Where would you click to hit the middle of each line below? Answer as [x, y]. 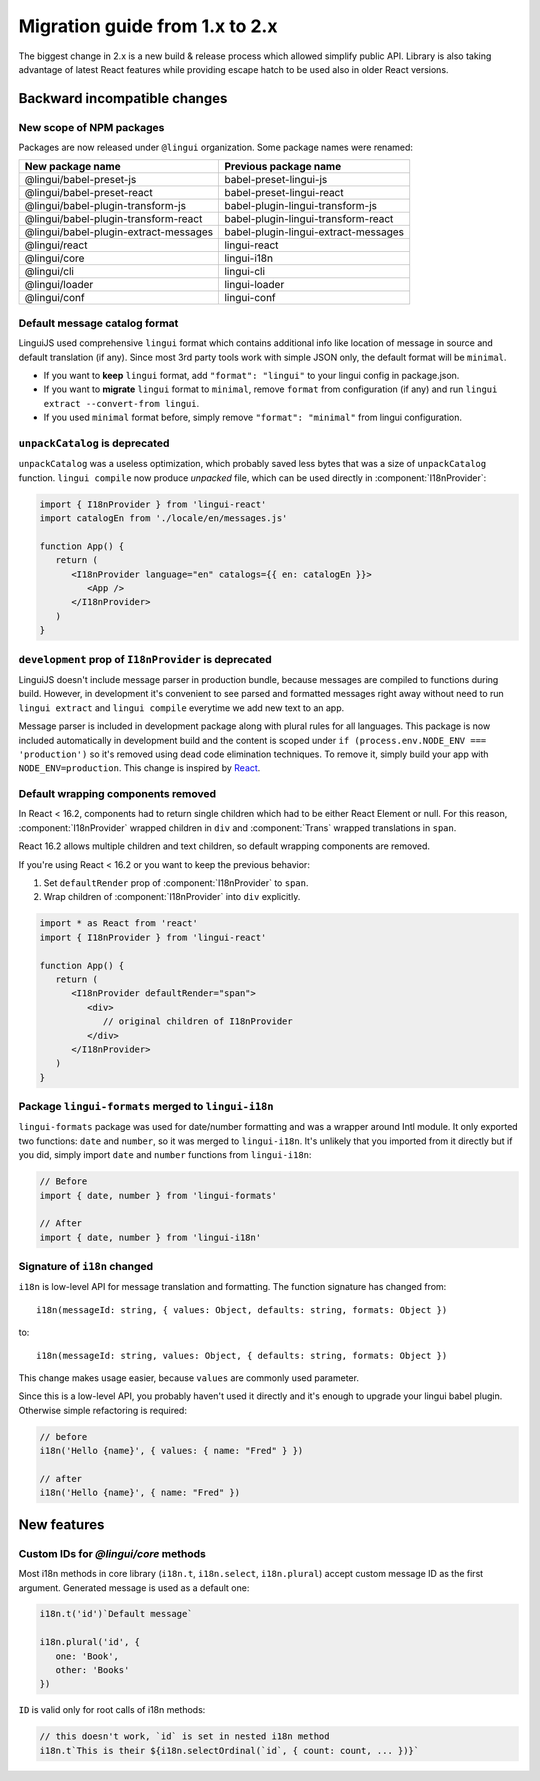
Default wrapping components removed [117, 794]
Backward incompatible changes [123, 98]
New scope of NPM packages [91, 127]
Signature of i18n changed [86, 1267]
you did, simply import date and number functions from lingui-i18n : [165, 1155]
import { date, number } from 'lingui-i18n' [150, 1237]
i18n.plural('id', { [89, 1642]
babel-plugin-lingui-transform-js [300, 206]
